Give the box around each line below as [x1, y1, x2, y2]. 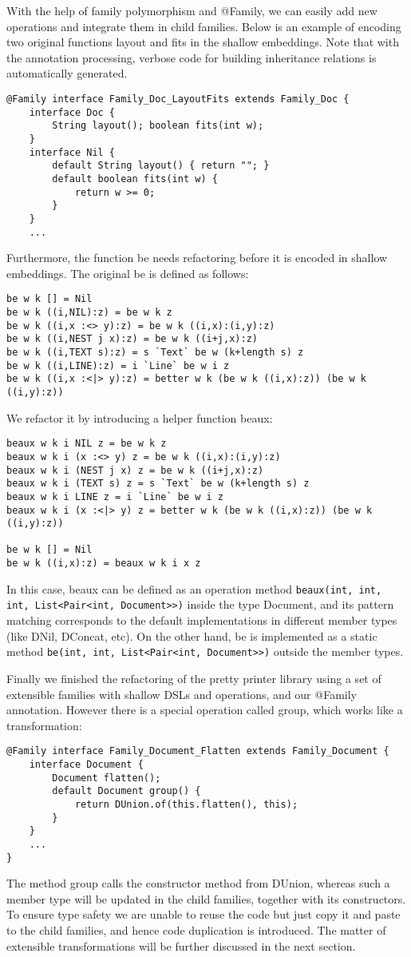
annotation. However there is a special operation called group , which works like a [6, 701, 403, 718]
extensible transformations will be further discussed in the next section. [6, 937, 356, 954]
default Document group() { [52, 785, 201, 797]
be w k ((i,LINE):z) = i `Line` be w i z [6, 359, 230, 371]
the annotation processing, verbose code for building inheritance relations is [6, 49, 377, 66]
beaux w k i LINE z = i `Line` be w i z [6, 490, 224, 502]
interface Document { [29, 758, 144, 770]
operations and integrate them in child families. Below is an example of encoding [6, 18, 401, 34]
